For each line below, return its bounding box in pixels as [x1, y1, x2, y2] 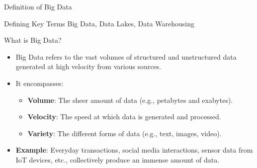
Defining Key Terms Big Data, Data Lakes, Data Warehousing [4, 18, 194, 28]
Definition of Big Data [4, 1, 72, 11]
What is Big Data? [4, 35, 62, 45]
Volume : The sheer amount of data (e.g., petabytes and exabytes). [27, 94, 233, 105]
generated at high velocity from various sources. [15, 61, 162, 72]
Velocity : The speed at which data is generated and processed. [27, 111, 221, 122]
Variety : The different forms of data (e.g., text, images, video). [27, 128, 222, 138]
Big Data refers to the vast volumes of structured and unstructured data [15, 51, 237, 62]
